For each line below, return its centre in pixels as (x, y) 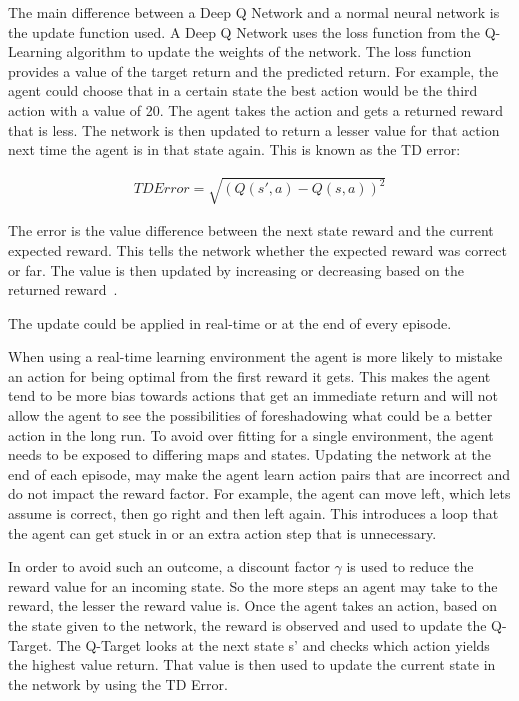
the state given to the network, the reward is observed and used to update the (247, 625)
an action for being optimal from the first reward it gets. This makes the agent (249, 375)
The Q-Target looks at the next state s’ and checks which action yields (273, 644)
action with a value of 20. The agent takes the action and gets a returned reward (255, 109)
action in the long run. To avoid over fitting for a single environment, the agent (251, 434)
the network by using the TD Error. (118, 683)
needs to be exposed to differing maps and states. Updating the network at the (250, 454)
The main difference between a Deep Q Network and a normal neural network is (254, 12)
